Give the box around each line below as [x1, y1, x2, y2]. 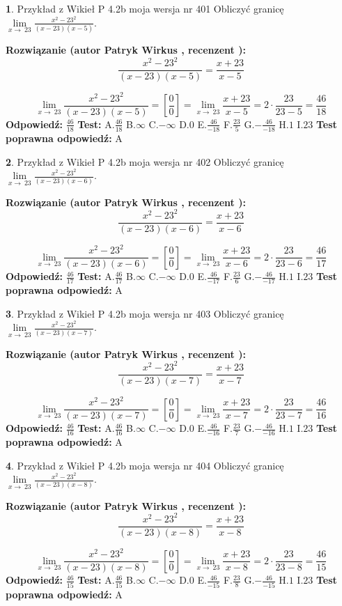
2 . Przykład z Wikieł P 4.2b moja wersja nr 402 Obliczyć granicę [6, 154, 284, 169]
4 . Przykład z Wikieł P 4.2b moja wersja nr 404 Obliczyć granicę [6, 458, 284, 472]
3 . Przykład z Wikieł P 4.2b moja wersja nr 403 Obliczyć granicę [6, 306, 284, 320]
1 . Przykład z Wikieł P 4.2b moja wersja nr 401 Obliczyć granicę [6, 1, 284, 15]
